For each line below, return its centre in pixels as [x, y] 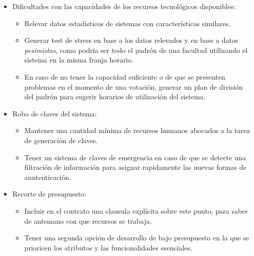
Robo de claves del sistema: [55, 113]
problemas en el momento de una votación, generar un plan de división [134, 86]
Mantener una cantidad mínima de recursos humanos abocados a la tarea [137, 130]
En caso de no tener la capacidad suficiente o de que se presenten [125, 76]
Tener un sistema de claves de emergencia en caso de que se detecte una [135, 157]
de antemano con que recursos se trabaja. [88, 220]
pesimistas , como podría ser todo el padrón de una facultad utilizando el [136, 50]
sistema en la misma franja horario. [79, 60]
